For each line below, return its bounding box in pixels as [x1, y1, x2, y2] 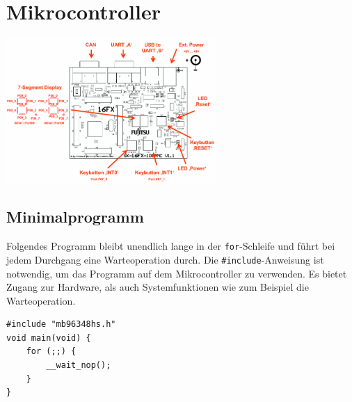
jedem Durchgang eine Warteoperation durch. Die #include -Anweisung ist [6, 252, 324, 266]
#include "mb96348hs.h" [6, 319, 116, 330]
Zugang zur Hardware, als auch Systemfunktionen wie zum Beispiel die [6, 280, 309, 294]
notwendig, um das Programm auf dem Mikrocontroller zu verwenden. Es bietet [6, 266, 347, 280]
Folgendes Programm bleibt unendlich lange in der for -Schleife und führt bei [6, 239, 335, 253]
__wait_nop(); [46, 360, 111, 371]
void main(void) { [6, 332, 91, 343]
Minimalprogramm [6, 206, 144, 227]
